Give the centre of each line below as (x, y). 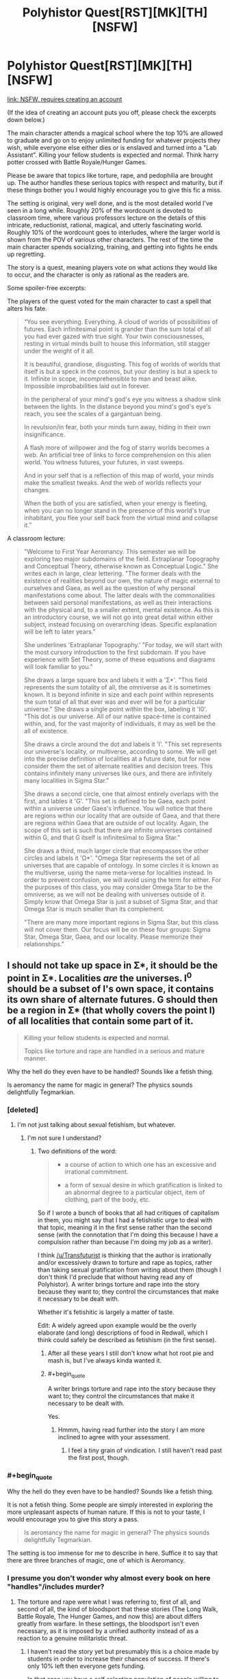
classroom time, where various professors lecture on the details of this (107, 218)
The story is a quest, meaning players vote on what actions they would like (112, 267)
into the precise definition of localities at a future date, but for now (117, 759)
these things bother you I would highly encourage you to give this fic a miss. (115, 190)
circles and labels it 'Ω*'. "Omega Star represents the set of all (112, 858)
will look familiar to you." (58, 666)
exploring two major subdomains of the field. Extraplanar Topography (122, 559)
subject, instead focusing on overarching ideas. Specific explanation (120, 624)
